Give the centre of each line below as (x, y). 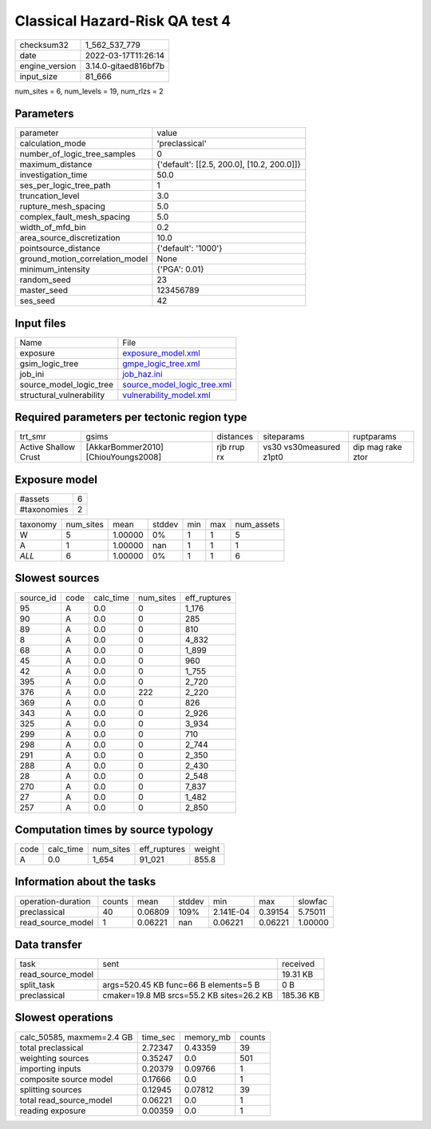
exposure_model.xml (162, 353)
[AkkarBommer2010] (125, 447)
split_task (37, 985)
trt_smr (33, 437)
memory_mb (208, 1037)
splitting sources (51, 1089)
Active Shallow (47, 447)
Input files (41, 323)
